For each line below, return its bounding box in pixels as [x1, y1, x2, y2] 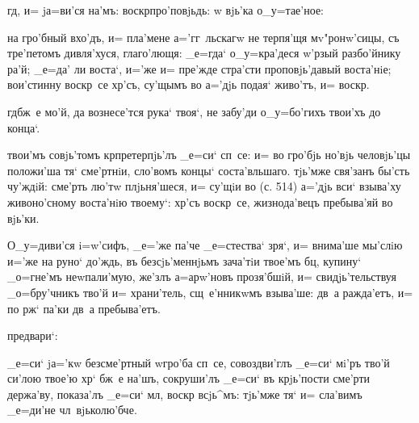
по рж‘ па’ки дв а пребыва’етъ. [7, 299, 161, 316]
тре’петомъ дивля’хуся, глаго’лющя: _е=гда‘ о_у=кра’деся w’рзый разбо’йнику [7, 44, 401, 61]
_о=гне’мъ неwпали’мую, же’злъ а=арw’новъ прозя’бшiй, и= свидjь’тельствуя [7, 268, 396, 285]
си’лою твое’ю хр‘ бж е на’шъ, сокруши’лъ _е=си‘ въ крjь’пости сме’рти [7, 370, 370, 387]
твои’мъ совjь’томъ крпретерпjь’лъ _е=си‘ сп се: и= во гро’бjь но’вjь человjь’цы [7, 146, 411, 163]
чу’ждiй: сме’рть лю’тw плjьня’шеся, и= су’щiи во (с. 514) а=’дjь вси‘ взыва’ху [7, 178, 401, 195]
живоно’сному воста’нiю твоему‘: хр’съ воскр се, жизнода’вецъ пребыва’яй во [7, 193, 393, 210]
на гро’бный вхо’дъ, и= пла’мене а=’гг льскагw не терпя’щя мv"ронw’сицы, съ [7, 28, 400, 45]
